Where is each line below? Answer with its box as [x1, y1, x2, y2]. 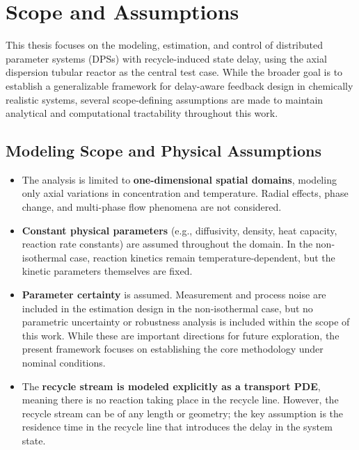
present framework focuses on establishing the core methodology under [22, 341, 324, 356]
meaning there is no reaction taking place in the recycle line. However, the [22, 392, 339, 407]
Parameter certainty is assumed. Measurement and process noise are [22, 287, 326, 302]
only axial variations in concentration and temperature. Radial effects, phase [22, 186, 349, 200]
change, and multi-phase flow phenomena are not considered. [22, 200, 282, 214]
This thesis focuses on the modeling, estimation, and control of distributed [6, 38, 324, 52]
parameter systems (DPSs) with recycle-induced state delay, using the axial [6, 51, 327, 65]
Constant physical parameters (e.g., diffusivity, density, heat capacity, [22, 223, 337, 237]
